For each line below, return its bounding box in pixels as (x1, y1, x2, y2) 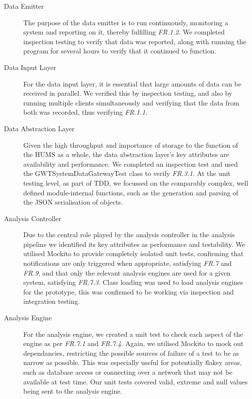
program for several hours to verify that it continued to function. (23, 46, 217, 56)
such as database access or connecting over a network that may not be (23, 367, 233, 377)
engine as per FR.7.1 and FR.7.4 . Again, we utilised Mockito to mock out (23, 338, 244, 348)
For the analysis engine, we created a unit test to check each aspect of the (23, 329, 243, 339)
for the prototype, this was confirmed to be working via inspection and (23, 286, 234, 296)
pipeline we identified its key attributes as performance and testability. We (23, 239, 245, 249)
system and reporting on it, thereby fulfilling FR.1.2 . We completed (23, 27, 225, 37)
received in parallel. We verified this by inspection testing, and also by (23, 88, 233, 98)
